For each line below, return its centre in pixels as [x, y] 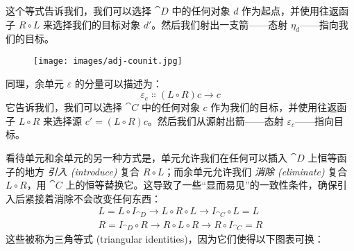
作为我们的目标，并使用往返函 [279, 107]
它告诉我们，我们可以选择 [64, 107]
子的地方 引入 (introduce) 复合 [73, 171]
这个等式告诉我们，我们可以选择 [78, 10]
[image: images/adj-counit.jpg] [108, 61]
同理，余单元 [35, 83]
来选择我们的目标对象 [91, 24]
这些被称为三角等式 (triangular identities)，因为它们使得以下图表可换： [165, 239]
